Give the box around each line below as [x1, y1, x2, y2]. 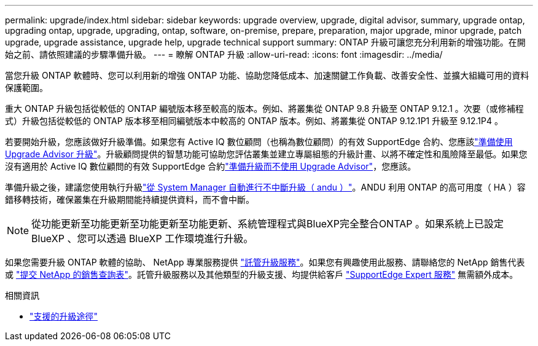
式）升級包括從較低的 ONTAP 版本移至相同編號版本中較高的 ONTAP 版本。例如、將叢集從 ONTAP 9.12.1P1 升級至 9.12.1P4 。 [5, 116, 503, 126]
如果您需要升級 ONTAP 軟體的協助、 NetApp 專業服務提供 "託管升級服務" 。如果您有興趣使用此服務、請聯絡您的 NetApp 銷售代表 [5, 257, 525, 267]
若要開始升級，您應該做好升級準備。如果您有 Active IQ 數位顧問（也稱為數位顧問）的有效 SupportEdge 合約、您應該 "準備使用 [5, 136, 513, 147]
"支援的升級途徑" [29, 311, 98, 321]
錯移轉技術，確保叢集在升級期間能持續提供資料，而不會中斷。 [5, 194, 254, 205]
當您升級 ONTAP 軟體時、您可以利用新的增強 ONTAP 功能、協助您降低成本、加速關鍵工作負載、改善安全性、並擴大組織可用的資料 [5, 70, 529, 81]
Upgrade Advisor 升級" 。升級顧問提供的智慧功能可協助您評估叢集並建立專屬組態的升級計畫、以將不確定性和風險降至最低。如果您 [5, 149, 528, 159]
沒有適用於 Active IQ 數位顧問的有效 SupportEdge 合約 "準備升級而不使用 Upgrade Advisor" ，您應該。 [5, 161, 416, 171]
